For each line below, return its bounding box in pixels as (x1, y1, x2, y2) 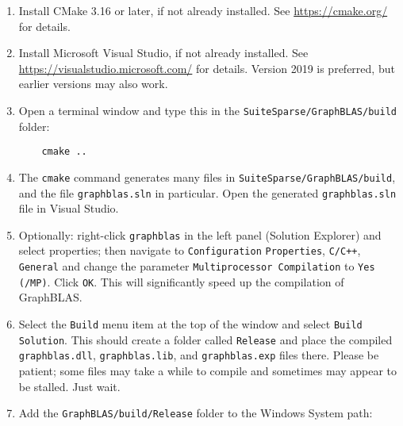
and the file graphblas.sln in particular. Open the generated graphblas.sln (18, 184, 397, 201)
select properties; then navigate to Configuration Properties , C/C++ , (18, 242, 361, 259)
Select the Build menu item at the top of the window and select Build (18, 316, 363, 332)
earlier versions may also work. (18, 75, 168, 92)
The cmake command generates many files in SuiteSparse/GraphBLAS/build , (18, 168, 396, 185)
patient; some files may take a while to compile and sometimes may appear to (18, 362, 397, 378)
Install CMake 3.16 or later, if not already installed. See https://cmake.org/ (18, 2, 388, 18)
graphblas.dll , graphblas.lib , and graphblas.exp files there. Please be (18, 347, 379, 363)
